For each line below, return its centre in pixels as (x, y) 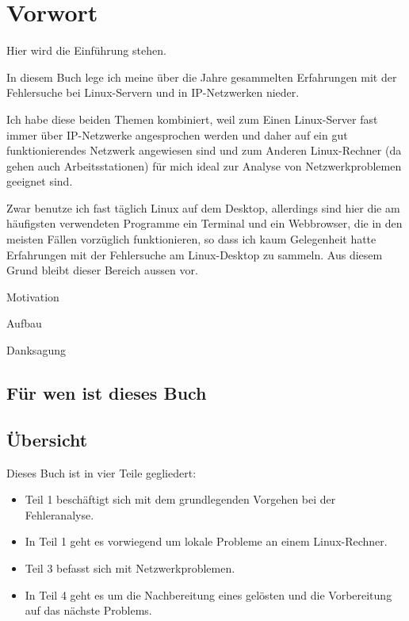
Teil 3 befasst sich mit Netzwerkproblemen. (130, 567)
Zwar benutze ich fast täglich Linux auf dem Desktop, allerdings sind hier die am (203, 207)
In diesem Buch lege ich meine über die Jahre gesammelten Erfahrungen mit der (202, 77)
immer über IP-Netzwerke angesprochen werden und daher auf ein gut (177, 134)
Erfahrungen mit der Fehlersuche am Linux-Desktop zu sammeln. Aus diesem (195, 254)
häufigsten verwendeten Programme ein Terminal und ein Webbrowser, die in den (204, 223)
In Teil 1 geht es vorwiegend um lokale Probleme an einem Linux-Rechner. (206, 541)
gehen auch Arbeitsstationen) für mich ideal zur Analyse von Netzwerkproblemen (204, 165)
